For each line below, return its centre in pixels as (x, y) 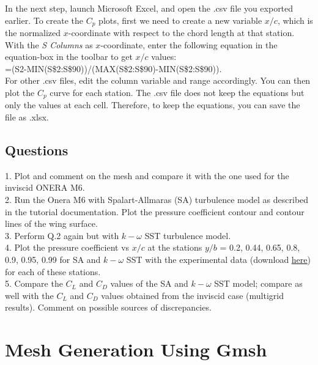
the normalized (33, 33)
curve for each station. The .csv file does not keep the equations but (177, 93)
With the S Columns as (49, 44)
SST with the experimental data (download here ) (218, 260)
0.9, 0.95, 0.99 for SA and (53, 260)
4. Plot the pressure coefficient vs (67, 247)
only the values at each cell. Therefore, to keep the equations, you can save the (153, 105)
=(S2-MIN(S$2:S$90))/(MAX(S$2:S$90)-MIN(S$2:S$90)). (113, 68)
